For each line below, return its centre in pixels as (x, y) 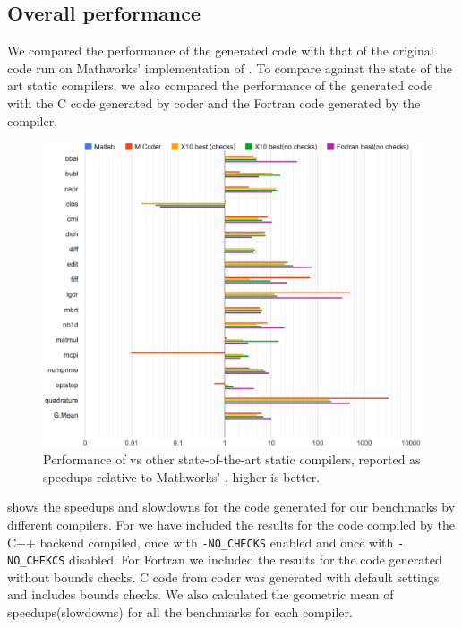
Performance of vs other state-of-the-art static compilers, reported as (232, 459)
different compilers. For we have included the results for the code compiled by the (231, 524)
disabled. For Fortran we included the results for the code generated (256, 560)
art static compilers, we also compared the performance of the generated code (220, 85)
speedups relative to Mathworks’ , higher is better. (182, 476)
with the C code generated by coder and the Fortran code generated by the (214, 102)
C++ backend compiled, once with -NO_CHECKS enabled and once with (201, 542)
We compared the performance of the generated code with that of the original (221, 51)
